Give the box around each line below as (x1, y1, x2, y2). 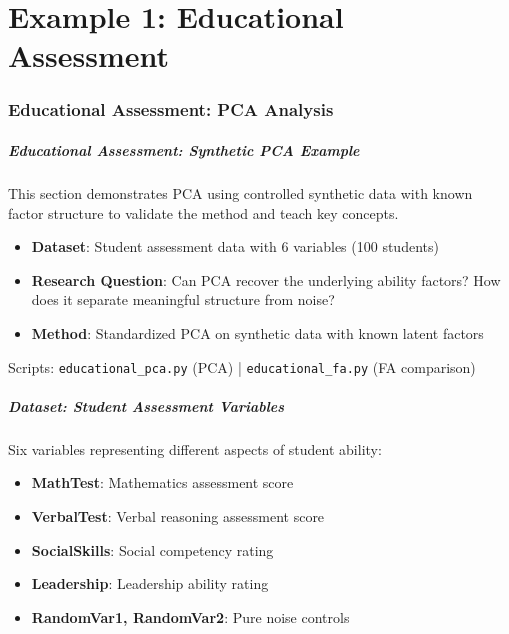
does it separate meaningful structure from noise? (31, 289, 335, 310)
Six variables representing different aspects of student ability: (8, 438, 382, 459)
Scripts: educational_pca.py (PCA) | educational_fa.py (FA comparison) (8, 356, 476, 377)
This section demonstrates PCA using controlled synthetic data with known (8, 182, 473, 203)
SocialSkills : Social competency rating (31, 539, 274, 560)
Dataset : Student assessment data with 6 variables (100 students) (31, 236, 439, 257)
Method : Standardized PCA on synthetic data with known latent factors (31, 322, 484, 343)
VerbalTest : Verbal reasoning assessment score (31, 505, 325, 526)
